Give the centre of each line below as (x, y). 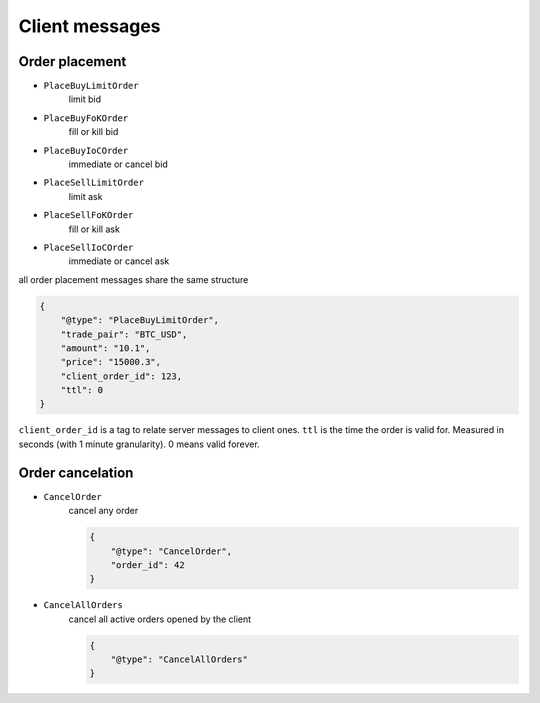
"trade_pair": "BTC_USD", (124, 334)
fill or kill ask (94, 229)
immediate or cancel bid (118, 164)
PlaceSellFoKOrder (88, 215)
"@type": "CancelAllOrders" (179, 659)
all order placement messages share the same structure (133, 279)
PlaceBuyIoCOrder (86, 150)
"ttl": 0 (82, 390)
